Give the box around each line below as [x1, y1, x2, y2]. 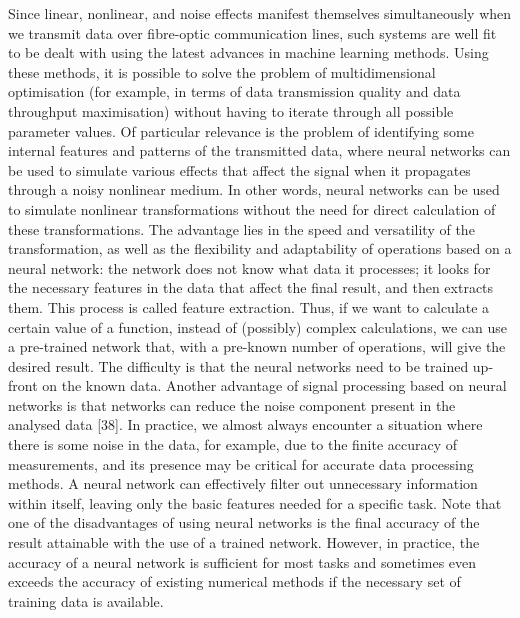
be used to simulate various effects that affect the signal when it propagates [8, 159, 471, 180]
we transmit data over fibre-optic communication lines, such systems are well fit [8, 22, 497, 43]
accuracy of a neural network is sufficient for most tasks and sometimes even [8, 551, 477, 572]
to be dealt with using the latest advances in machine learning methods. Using [8, 42, 489, 63]
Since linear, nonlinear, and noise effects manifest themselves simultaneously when [8, 3, 512, 23]
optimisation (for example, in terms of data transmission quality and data [8, 81, 461, 102]
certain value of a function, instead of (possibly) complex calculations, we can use [8, 316, 507, 337]
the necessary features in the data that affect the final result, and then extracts [8, 277, 494, 298]
